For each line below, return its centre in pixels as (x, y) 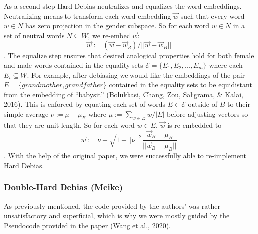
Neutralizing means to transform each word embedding (88, 16)
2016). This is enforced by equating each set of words (85, 104)
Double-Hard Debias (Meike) (64, 187)
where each (226, 65)
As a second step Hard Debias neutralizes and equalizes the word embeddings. (123, 6)
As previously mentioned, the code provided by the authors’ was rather (112, 205)
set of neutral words (34, 35)
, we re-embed (109, 35)
